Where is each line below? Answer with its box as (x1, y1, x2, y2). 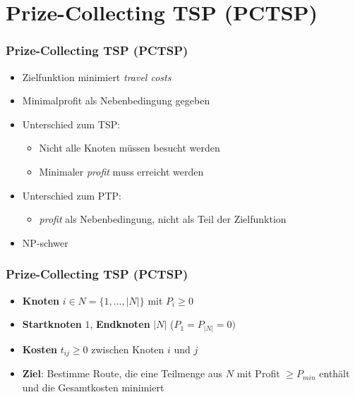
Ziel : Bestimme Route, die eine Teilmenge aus (22, 366, 223, 381)
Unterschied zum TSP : (22, 116, 121, 131)
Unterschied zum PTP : (22, 188, 121, 202)
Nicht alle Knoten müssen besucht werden (39, 140, 220, 155)
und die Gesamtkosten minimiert (22, 379, 164, 394)
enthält (319, 366, 350, 381)
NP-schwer (22, 235, 68, 250)
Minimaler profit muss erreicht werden (39, 164, 204, 178)
